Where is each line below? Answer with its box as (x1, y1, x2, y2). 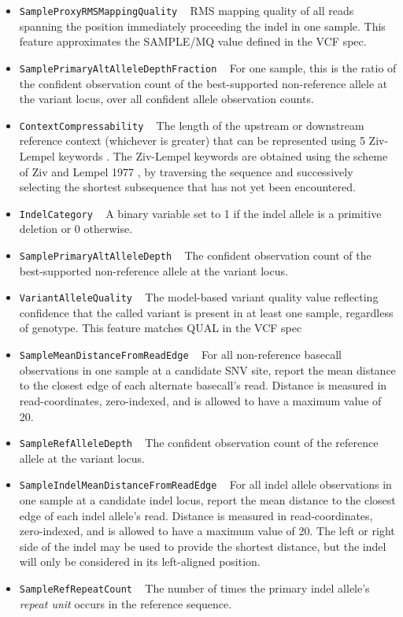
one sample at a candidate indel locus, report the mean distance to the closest (19, 492, 396, 508)
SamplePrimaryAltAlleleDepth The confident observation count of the (19, 246, 372, 263)
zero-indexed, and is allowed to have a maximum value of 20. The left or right (19, 523, 395, 539)
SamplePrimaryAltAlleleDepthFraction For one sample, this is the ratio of (19, 59, 397, 76)
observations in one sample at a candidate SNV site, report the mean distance (19, 361, 396, 378)
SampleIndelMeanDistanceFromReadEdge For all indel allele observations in (19, 476, 392, 493)
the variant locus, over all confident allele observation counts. (19, 91, 314, 107)
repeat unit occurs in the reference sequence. (19, 595, 232, 611)
